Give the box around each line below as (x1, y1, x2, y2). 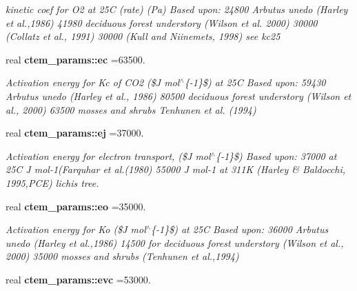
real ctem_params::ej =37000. (6, 126, 144, 140)
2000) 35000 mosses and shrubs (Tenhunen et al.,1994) (6, 249, 239, 263)
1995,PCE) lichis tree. (6, 175, 99, 190)
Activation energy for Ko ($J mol (6, 222, 146, 237)
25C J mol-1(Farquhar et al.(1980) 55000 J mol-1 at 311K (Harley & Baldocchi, (6, 162, 346, 177)
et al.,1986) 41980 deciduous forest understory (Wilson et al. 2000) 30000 (6, 15, 318, 30)
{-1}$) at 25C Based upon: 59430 (184, 75, 326, 90)
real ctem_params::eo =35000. (6, 199, 146, 213)
